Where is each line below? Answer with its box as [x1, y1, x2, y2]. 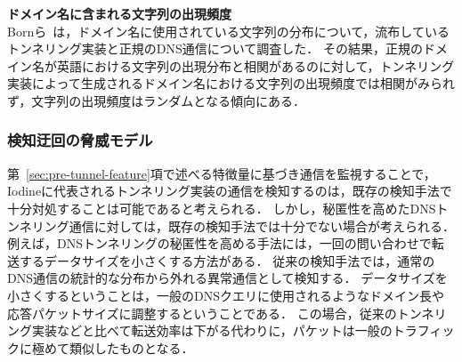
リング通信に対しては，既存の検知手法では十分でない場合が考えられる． [31, 216, 456, 235]
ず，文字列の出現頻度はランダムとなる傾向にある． [7, 91, 305, 109]
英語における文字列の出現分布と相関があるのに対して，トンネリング [56, 56, 455, 75]
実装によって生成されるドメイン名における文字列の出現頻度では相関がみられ [7, 74, 455, 93]
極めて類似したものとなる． [31, 338, 194, 357]
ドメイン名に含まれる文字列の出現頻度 [7, 4, 231, 22]
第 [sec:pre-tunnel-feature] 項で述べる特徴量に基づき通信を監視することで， [7, 164, 436, 182]
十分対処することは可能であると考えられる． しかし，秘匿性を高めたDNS [7, 198, 436, 217]
